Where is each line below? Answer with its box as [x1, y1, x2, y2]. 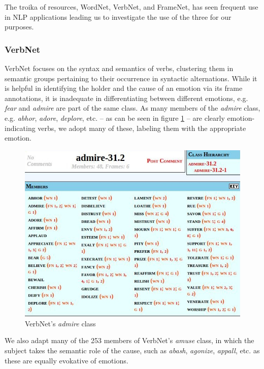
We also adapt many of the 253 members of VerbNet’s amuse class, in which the [5, 335, 254, 346]
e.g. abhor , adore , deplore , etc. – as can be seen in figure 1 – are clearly [5, 112, 225, 123]
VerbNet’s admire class [25, 318, 96, 328]
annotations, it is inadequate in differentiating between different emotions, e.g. [5, 92, 248, 103]
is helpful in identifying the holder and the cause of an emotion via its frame [5, 83, 243, 93]
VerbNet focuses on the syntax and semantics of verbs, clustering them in [5, 63, 234, 73]
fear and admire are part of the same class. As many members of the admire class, [5, 103, 260, 113]
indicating [5, 122, 36, 133]
